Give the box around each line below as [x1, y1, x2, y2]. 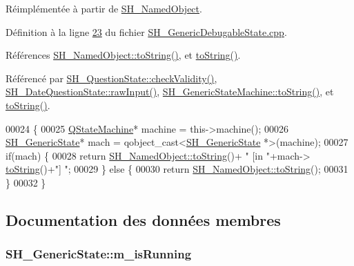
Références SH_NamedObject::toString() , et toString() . [6, 48, 241, 62]
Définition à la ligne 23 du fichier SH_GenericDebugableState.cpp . [6, 24, 287, 39]
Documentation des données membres [6, 209, 281, 230]
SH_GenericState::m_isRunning [6, 245, 192, 263]
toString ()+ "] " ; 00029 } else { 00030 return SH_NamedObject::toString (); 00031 [6, 162, 348, 176]
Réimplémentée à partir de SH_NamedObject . [6, 1, 202, 15]
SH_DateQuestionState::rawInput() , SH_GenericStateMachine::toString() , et [6, 84, 334, 99]
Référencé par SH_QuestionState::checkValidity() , [6, 70, 217, 85]
